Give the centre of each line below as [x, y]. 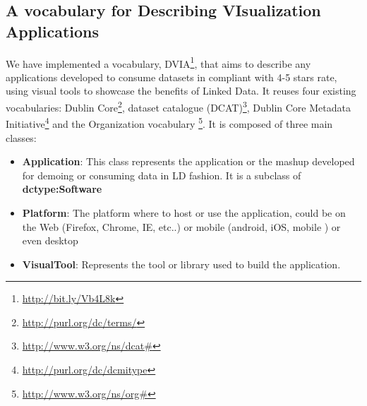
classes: [21, 137]
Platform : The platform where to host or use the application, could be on [184, 212]
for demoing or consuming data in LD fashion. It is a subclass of [162, 175]
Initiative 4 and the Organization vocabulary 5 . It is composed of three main [169, 123]
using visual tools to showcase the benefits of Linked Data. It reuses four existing [181, 91]
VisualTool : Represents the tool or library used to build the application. [181, 264]
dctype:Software [62, 189]
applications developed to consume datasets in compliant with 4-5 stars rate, [172, 77]
